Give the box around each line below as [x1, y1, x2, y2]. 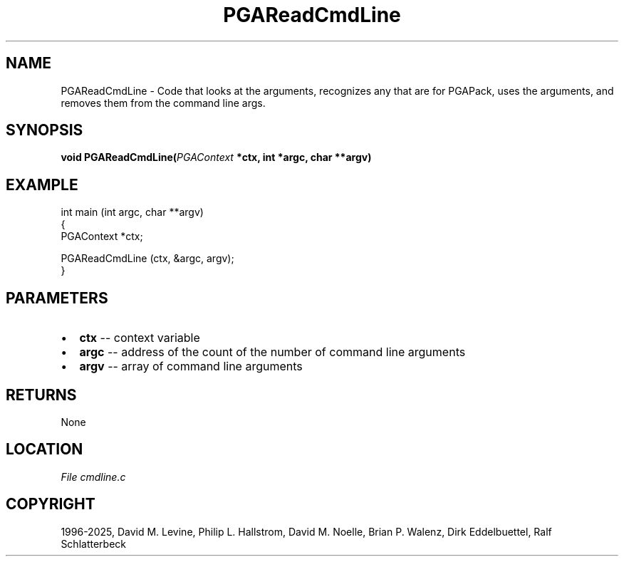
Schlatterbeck [61, 537, 126, 550]
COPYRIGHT [6, 495, 95, 514]
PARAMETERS [6, 288, 108, 307]
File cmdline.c [61, 470, 126, 483]
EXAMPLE [6, 175, 78, 194]
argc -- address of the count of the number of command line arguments [79, 345, 466, 360]
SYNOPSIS [6, 121, 83, 140]
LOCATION [6, 440, 83, 459]
